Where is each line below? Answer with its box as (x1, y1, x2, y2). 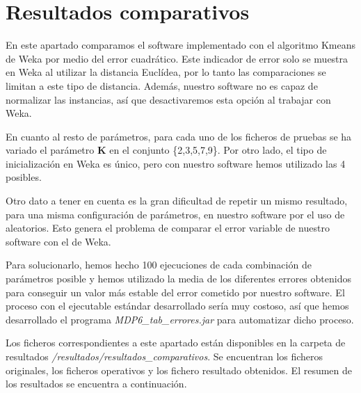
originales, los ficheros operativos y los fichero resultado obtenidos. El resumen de (6, 362, 353, 377)
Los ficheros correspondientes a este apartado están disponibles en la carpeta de (6, 335, 346, 350)
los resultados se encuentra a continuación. (6, 376, 187, 391)
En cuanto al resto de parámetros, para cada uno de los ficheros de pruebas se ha (6, 129, 352, 143)
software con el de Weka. (6, 234, 111, 248)
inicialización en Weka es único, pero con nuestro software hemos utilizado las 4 (6, 156, 346, 170)
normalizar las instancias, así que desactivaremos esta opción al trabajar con (6, 92, 331, 106)
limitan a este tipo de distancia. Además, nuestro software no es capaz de (6, 78, 318, 93)
